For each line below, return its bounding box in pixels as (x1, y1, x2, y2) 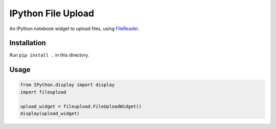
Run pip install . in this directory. (9, 52, 89, 58)
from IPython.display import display (20, 82, 115, 88)
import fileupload (20, 89, 66, 95)
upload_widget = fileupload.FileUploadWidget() (20, 104, 142, 109)
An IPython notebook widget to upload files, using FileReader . (9, 25, 140, 32)
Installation (9, 39, 46, 47)
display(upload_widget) (20, 111, 80, 117)
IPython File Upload (9, 8, 95, 19)
